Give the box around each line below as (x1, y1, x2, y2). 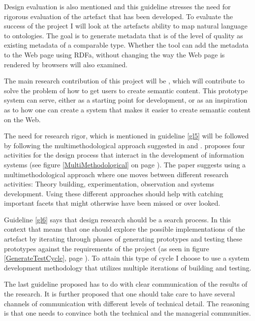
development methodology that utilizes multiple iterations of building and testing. (4, 262, 252, 272)
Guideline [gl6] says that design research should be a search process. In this (4, 214, 231, 224)
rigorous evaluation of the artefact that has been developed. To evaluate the (4, 11, 233, 21)
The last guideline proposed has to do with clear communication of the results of (4, 279, 248, 289)
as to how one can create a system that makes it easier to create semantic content (4, 104, 251, 114)
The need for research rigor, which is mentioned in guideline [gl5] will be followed (4, 131, 249, 141)
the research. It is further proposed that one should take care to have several (4, 289, 235, 299)
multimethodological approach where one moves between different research (4, 169, 229, 179)
